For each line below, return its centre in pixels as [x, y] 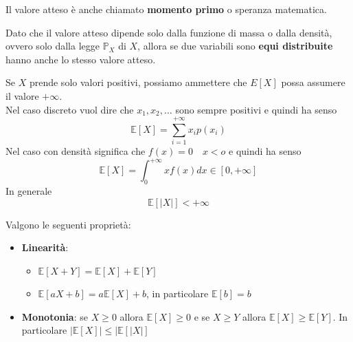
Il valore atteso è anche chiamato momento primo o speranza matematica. [166, 9]
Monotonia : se [55, 316]
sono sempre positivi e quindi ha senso [256, 109]
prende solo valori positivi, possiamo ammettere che [138, 82]
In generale [29, 191]
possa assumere [313, 82]
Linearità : [45, 247]
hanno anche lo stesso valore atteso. [81, 59]
